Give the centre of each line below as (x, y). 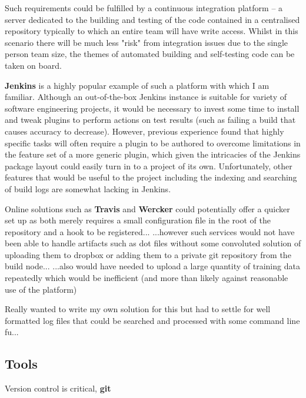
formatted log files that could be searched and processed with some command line (152, 320)
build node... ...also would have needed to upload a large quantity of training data (152, 266)
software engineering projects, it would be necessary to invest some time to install (152, 108)
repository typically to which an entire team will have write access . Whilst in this (152, 31)
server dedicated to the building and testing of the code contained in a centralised (152, 19)
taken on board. (33, 65)
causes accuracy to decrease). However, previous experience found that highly (144, 131)
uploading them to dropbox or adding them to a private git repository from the (148, 254)
